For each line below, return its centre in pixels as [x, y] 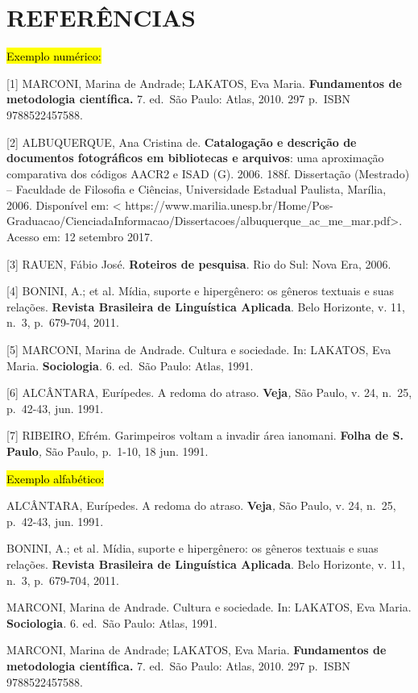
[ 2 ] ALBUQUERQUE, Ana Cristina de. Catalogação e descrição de [182, 142]
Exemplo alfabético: [56, 478]
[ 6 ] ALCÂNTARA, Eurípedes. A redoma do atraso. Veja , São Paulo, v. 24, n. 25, [209, 392]
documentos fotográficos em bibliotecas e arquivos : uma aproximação [195, 158]
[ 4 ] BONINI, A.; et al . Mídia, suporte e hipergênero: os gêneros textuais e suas [201, 291]
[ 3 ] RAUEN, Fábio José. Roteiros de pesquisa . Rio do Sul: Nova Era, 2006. [199, 263]
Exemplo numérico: [54, 56]
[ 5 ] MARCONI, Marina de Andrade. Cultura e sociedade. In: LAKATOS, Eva [199, 350]
